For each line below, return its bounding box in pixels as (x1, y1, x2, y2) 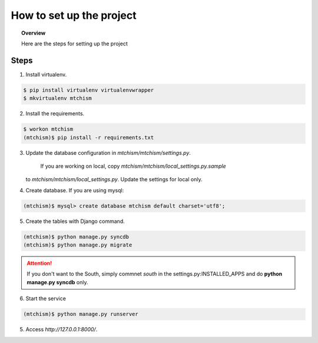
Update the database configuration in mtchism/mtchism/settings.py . (25, 149, 191, 156)
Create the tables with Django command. (25, 218, 125, 225)
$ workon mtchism (23, 126, 74, 132)
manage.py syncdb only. (26, 278, 88, 285)
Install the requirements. (25, 110, 85, 117)
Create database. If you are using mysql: (25, 187, 124, 194)
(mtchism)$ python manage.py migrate (23, 242, 132, 248)
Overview (21, 29, 46, 36)
